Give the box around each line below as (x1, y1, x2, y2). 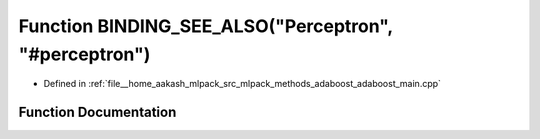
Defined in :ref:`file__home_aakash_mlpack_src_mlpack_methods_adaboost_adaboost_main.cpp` (43, 78, 442, 90)
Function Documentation (18, 104, 177, 121)
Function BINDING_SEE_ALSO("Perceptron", (18, 15, 394, 37)
